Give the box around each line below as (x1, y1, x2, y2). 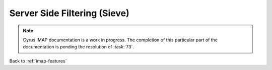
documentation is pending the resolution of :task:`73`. (23, 44, 134, 50)
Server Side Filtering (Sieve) (9, 8, 129, 19)
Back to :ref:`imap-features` (9, 58, 67, 64)
